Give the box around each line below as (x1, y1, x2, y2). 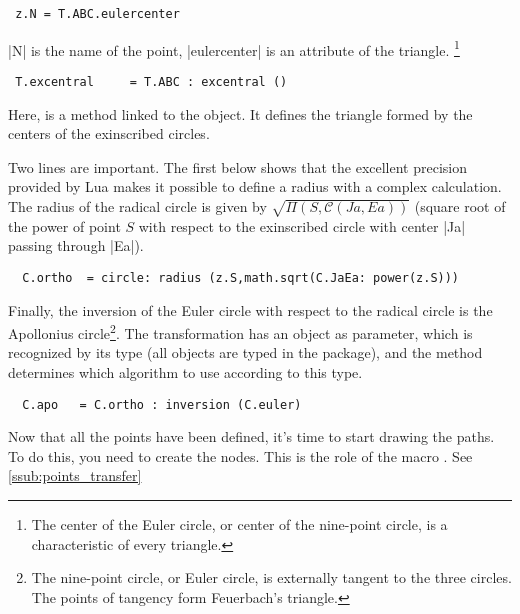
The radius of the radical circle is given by (8, 195, 267, 216)
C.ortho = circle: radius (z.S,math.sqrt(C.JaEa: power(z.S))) (22, 270, 460, 285)
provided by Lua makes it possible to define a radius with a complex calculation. (8, 176, 502, 197)
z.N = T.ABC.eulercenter (15, 7, 180, 21)
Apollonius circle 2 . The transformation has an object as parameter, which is (8, 320, 473, 343)
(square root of (414, 195, 506, 216)
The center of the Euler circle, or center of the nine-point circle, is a (31, 514, 448, 535)
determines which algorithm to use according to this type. (8, 361, 363, 382)
